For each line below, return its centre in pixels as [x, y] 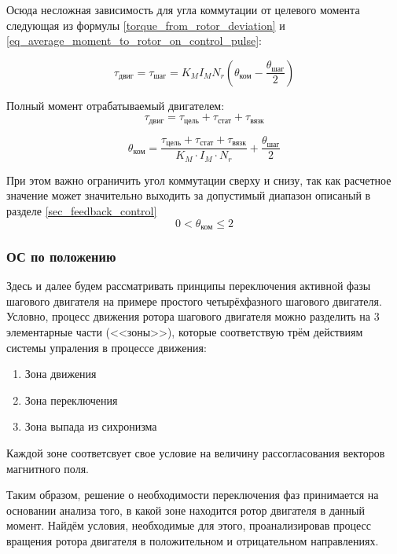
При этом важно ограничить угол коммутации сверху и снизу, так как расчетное [199, 180]
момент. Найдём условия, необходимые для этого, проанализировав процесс [189, 525]
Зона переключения [71, 400]
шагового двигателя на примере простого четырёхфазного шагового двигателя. [194, 301]
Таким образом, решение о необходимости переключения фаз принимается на [193, 495]
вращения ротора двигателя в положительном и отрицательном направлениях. [193, 540]
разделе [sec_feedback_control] [82, 210]
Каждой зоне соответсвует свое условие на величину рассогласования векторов [196, 452]
